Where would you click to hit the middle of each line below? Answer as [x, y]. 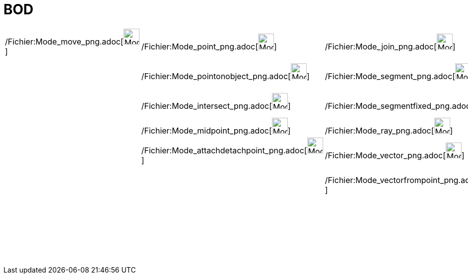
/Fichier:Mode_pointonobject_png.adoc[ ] [225, 76]
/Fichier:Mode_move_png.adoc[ [64, 41]
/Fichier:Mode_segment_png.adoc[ [390, 76]
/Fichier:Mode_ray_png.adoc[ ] [389, 130]
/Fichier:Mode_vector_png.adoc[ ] [395, 155]
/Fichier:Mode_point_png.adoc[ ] [209, 46]
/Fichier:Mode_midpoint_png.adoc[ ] [216, 130]
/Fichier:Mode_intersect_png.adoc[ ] [216, 106]
